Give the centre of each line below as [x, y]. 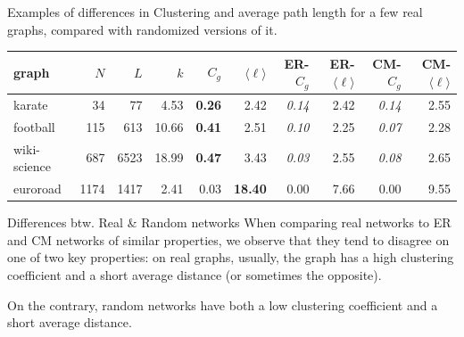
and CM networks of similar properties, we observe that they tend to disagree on [228, 239]
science [33, 166]
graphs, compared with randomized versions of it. [142, 29]
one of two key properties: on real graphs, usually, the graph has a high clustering [231, 257]
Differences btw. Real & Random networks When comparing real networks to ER [229, 222]
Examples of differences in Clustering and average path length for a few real [215, 12]
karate [31, 104]
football [34, 126]
